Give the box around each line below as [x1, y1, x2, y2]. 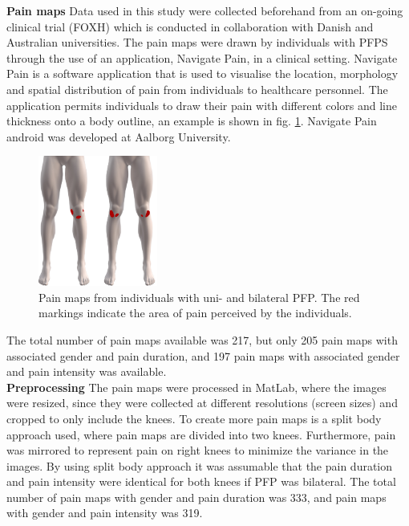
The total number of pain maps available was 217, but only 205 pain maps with [6, 331, 398, 348]
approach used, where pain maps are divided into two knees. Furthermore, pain [6, 426, 396, 442]
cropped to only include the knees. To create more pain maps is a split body [6, 410, 382, 426]
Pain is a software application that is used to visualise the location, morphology [6, 65, 399, 82]
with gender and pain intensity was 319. [6, 504, 203, 521]
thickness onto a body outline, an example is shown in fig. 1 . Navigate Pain [6, 112, 377, 129]
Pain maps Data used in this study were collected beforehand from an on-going [6, 2, 403, 18]
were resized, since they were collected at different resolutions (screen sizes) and [6, 394, 398, 411]
